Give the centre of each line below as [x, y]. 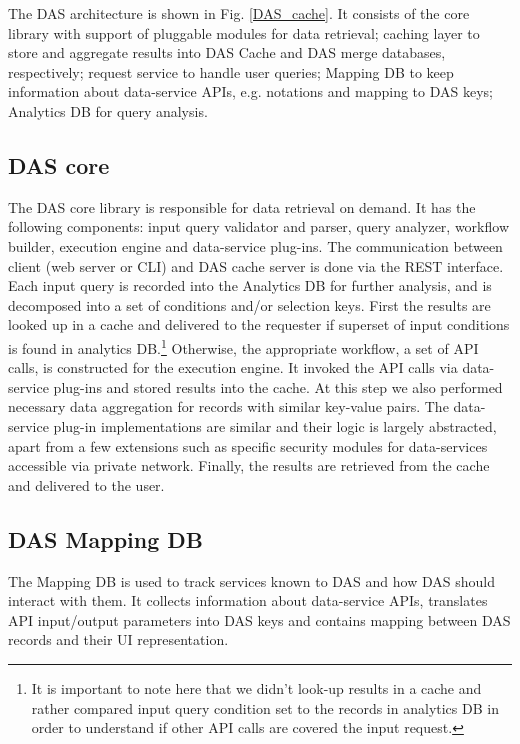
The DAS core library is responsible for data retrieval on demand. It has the [242, 206]
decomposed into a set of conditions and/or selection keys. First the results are [249, 304]
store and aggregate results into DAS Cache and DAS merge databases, [227, 52]
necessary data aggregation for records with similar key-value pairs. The [228, 406]
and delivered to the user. [86, 484]
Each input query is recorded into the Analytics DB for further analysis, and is [250, 285]
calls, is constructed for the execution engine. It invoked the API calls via [233, 367]
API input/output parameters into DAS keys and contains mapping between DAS [259, 619]
